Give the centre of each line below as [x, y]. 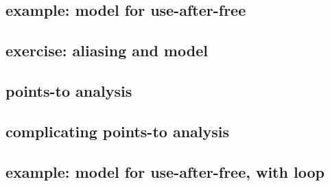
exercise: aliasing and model [107, 50]
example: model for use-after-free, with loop [165, 171]
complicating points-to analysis [118, 131]
